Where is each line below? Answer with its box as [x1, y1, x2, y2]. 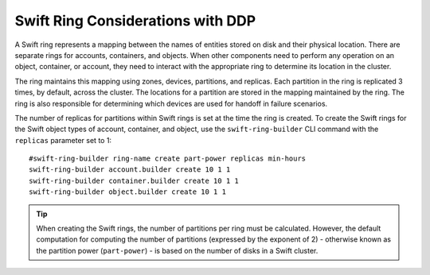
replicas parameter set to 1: [14, 135, 111, 145]
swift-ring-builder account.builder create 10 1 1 [29, 165, 231, 174]
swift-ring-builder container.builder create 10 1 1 [29, 176, 239, 185]
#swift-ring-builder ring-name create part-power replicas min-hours [29, 154, 307, 163]
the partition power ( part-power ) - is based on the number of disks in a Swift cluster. [36, 246, 319, 255]
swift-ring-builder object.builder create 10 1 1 [29, 188, 227, 196]
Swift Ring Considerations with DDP [14, 12, 256, 29]
